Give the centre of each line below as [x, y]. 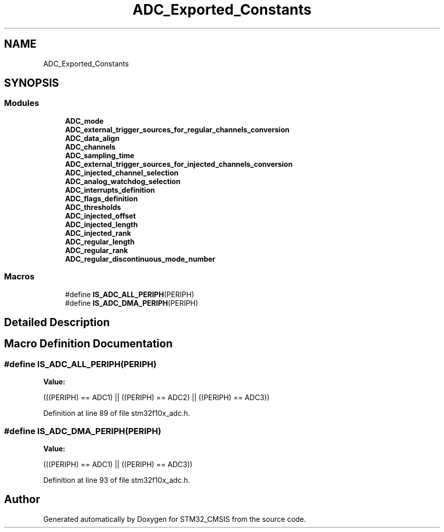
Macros [19, 277]
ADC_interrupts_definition [110, 190]
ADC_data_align [92, 138]
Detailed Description [57, 322]
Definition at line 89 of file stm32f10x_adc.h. [117, 413]
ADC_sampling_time [100, 155]
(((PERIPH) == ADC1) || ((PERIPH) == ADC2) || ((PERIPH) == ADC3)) [156, 398]
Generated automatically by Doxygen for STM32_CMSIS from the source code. [175, 519]
